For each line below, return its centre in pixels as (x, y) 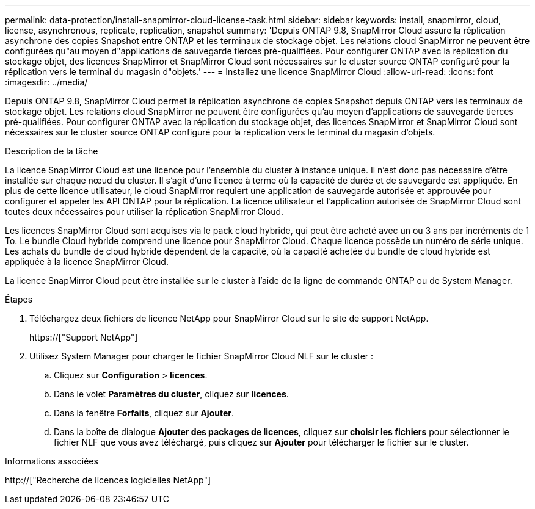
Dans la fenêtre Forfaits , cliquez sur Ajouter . (144, 413)
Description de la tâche (52, 151)
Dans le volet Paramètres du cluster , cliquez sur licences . (171, 394)
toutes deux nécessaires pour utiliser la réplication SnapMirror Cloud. (144, 211)
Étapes (19, 299)
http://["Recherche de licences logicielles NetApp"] (108, 480)
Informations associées (52, 461)
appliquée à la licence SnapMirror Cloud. (87, 262)
